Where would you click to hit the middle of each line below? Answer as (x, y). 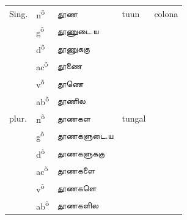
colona (166, 13)
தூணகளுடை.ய (86, 135)
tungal (134, 118)
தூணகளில (78, 205)
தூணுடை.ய (78, 31)
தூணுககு (74, 48)
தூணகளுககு (81, 152)
